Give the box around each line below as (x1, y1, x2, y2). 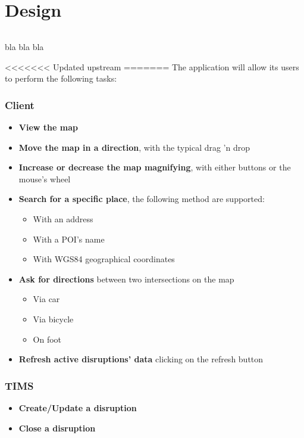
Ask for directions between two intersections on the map (18, 272, 234, 285)
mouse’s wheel (18, 172, 71, 185)
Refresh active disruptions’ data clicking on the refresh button (18, 353, 264, 365)
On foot (33, 333, 62, 345)
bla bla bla (5, 40, 44, 52)
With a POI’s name (33, 232, 105, 245)
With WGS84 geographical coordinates (33, 253, 175, 265)
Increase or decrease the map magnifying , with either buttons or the (18, 161, 291, 173)
